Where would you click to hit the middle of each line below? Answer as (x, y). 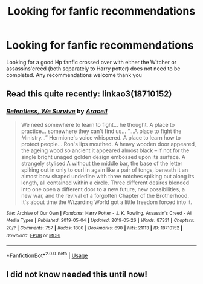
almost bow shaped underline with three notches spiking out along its (108, 176)
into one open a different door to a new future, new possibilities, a (103, 189)
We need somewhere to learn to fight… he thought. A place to (98, 124)
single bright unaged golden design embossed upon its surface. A (103, 157)
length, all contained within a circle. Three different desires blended (105, 183)
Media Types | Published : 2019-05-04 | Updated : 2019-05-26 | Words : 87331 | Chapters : (100, 221)
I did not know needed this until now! (77, 275)
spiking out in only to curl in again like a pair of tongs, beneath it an (105, 170)
